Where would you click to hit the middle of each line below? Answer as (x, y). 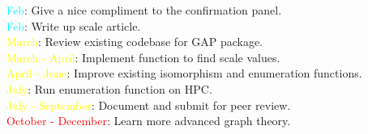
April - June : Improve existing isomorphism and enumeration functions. (184, 73)
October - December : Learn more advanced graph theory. (149, 121)
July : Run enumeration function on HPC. (109, 88)
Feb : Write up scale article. (74, 25)
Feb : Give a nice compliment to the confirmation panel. (144, 10)
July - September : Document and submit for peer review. (149, 105)
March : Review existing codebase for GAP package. (135, 42)
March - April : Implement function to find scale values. (143, 57)
